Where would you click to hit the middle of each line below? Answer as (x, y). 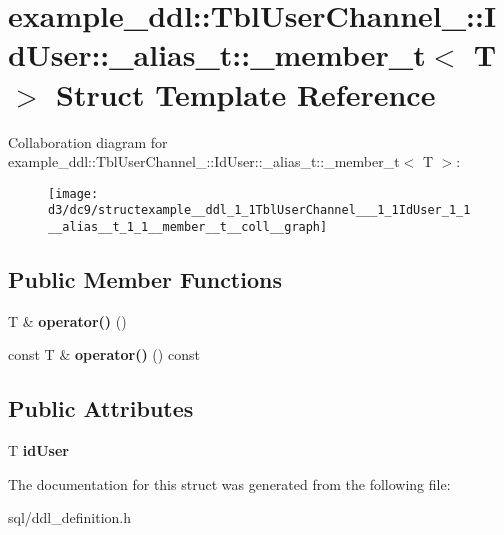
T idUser (38, 450)
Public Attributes (101, 408)
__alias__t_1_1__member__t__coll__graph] (188, 227)
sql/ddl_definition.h (70, 517)
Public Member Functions (145, 279)
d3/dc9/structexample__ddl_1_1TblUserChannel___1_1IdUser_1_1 (259, 210)
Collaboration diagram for (88, 141)
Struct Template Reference (246, 93)
